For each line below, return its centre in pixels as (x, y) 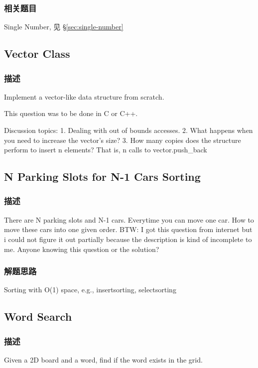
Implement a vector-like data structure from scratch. (84, 96)
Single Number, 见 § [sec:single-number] (64, 27)
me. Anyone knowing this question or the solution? (82, 249)
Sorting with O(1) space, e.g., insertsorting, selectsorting (90, 290)
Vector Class (37, 54)
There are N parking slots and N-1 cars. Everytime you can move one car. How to (129, 219)
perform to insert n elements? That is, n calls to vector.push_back (106, 150)
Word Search (38, 316)
